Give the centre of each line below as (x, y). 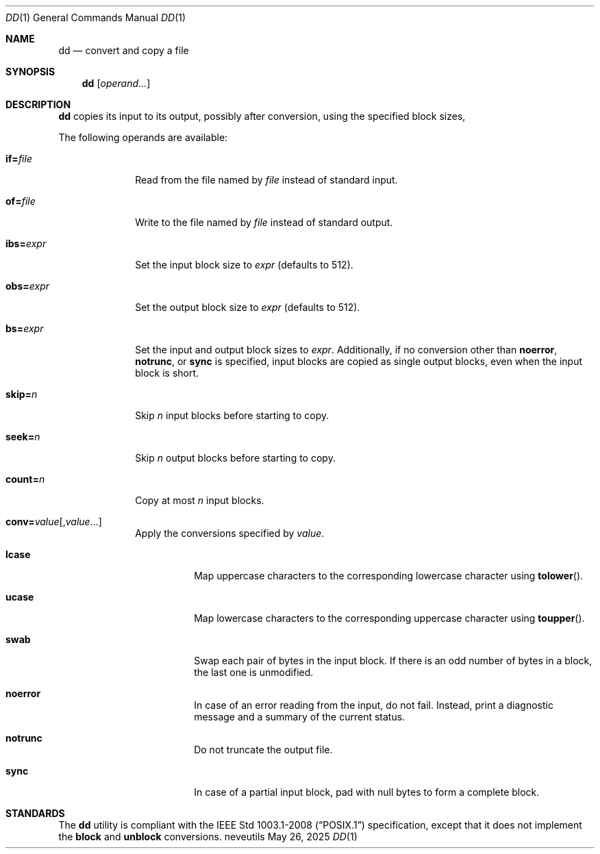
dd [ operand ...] (116, 83)
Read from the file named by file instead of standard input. (266, 180)
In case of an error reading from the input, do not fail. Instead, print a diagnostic (374, 705)
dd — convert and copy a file (124, 50)
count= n (25, 479)
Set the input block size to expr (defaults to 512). (244, 265)
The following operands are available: (143, 137)
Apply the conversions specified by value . (230, 533)
